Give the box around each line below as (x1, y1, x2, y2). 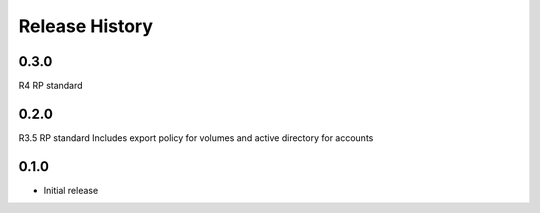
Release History (18, 15, 154, 37)
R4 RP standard (18, 80, 84, 92)
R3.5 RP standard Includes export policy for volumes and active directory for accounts (18, 131, 374, 144)
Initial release (43, 184, 99, 196)
